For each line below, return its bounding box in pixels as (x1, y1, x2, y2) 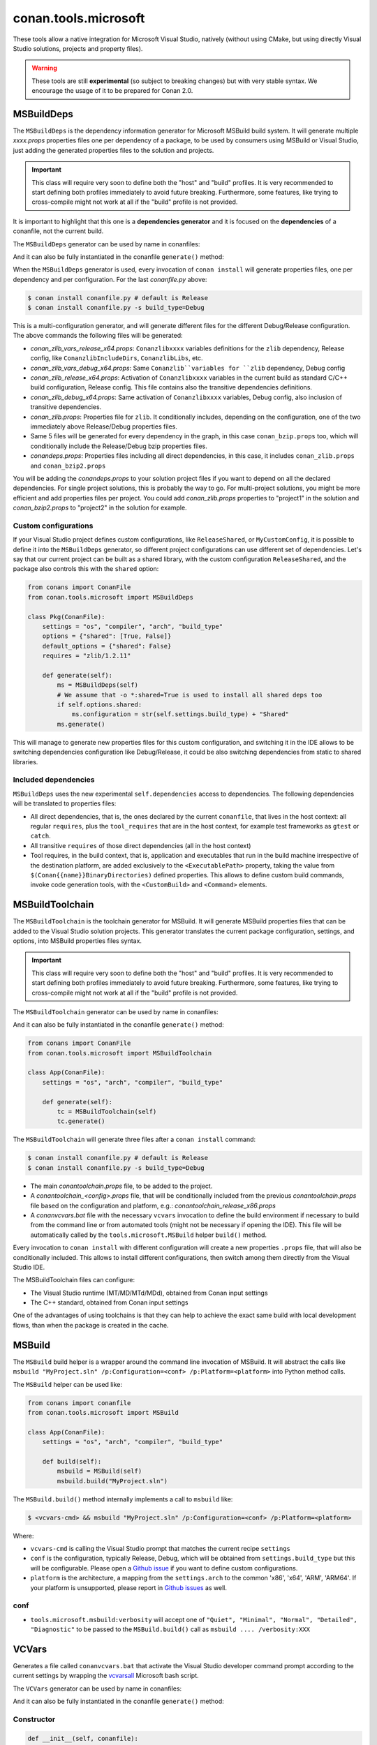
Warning (31, 64, 57, 73)
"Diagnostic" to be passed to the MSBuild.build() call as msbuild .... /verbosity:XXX (30, 1625, 311, 1633)
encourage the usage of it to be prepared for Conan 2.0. (31, 87, 193, 95)
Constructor (13, 1714, 56, 1724)
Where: (13, 1531, 34, 1540)
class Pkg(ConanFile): (27, 613, 105, 621)
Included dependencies (13, 775, 95, 785)
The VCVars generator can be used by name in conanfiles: (13, 1684, 182, 1693)
